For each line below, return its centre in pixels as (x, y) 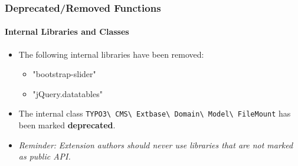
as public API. (45, 156)
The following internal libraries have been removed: (111, 54)
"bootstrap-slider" (64, 74)
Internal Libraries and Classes (67, 31)
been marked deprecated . (67, 125)
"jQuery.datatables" (68, 93)
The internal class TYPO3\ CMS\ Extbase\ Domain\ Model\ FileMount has (155, 113)
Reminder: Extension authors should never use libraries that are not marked (156, 145)
